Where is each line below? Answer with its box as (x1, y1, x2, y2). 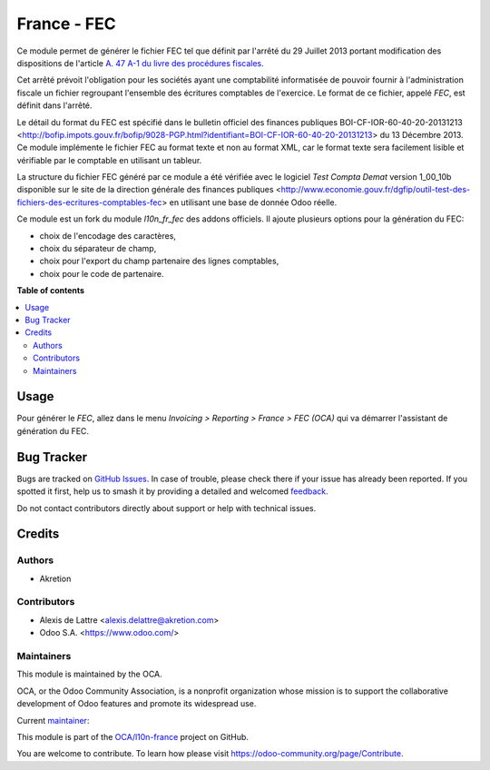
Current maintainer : (16, 715, 90, 726)
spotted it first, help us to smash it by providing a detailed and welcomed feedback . (16, 486, 328, 497)
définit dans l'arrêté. (16, 100, 93, 111)
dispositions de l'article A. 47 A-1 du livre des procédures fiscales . (16, 57, 265, 68)
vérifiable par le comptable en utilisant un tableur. (16, 154, 202, 165)
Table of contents (16, 285, 85, 296)
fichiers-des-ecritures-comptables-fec (16, 196, 162, 208)
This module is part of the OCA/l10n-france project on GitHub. (16, 731, 250, 742)
